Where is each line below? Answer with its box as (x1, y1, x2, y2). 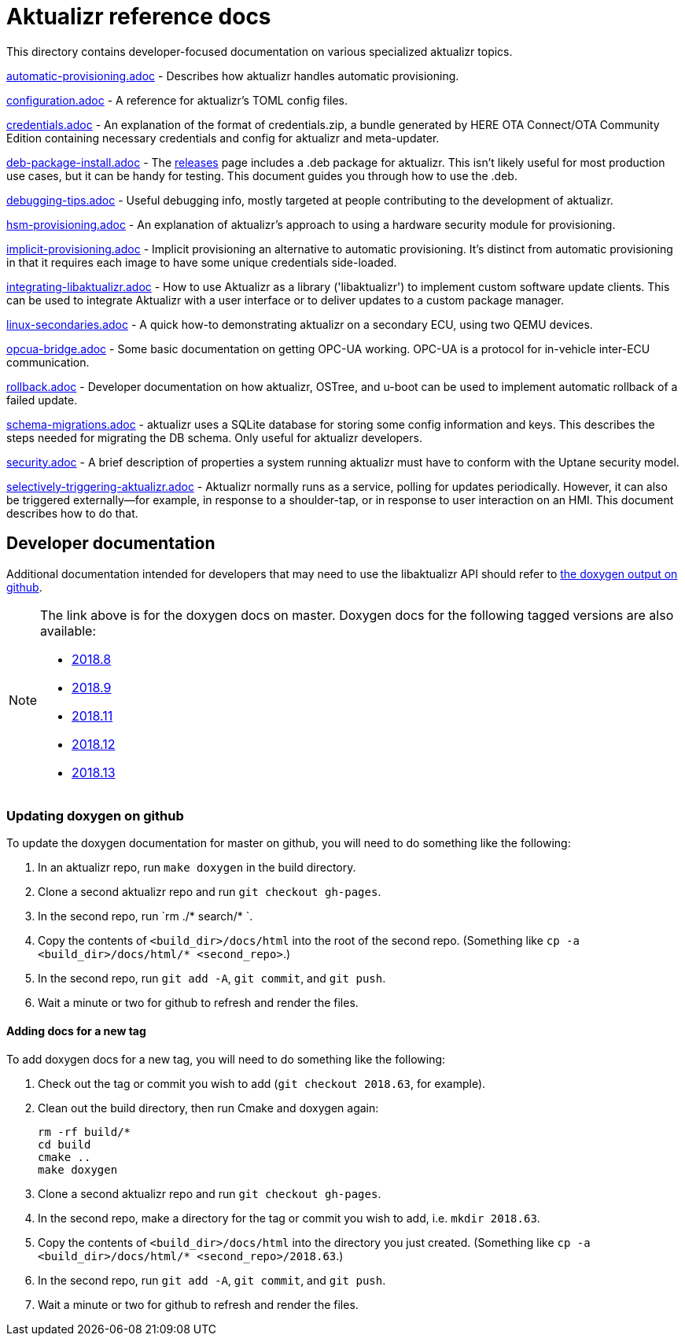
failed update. (6, 393, 78, 407)
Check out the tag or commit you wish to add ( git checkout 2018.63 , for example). (38, 1076, 486, 1090)
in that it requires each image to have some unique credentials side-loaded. (6, 255, 397, 269)
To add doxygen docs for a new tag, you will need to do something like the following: (6, 1052, 446, 1066)
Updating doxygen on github (6, 807, 184, 824)
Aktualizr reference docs (6, 3, 271, 30)
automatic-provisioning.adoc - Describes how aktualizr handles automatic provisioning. (6, 68, 459, 83)
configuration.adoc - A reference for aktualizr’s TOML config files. (6, 93, 348, 107)
